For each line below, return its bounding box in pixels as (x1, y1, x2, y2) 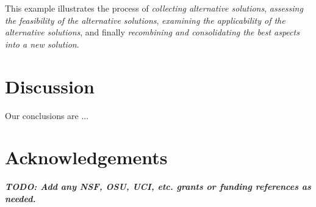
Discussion (5, 73, 95, 98)
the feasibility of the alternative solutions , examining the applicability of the (5, 13, 285, 26)
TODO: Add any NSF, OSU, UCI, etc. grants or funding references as (5, 180, 311, 193)
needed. (5, 192, 36, 205)
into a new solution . (5, 37, 79, 50)
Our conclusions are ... (5, 109, 89, 122)
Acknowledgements (5, 145, 168, 170)
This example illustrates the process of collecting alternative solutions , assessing (5, 2, 303, 14)
